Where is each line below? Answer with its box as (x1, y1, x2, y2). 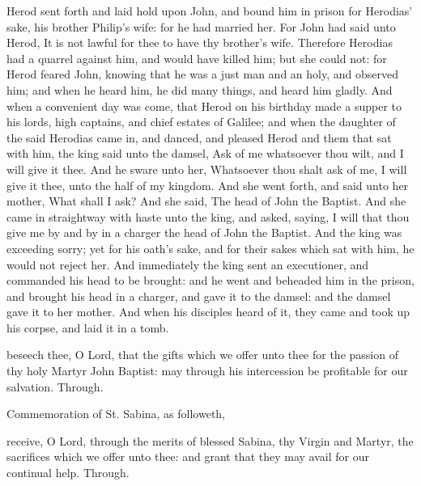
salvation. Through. (6, 378, 104, 395)
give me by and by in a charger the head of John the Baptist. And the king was (6, 224, 402, 241)
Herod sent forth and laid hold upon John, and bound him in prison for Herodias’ (6, 2, 413, 19)
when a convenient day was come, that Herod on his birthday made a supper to (6, 97, 402, 114)
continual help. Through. (6, 464, 130, 481)
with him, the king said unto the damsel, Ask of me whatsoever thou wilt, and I (6, 145, 404, 162)
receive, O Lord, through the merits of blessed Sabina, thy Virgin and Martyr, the (6, 432, 414, 449)
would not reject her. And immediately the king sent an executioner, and (6, 256, 369, 273)
